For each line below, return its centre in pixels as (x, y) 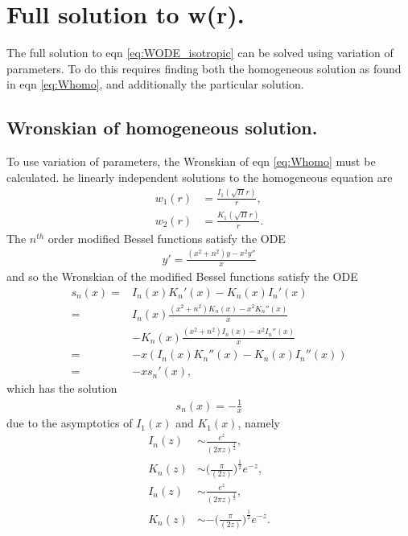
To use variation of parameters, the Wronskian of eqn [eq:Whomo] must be (191, 161)
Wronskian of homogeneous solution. (162, 128)
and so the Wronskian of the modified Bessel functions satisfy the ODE (182, 276)
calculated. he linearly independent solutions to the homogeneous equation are (200, 177)
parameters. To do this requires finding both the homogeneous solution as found (204, 68)
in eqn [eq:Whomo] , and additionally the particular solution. (155, 84)
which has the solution (62, 388)
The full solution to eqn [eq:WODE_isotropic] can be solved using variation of (200, 53)
